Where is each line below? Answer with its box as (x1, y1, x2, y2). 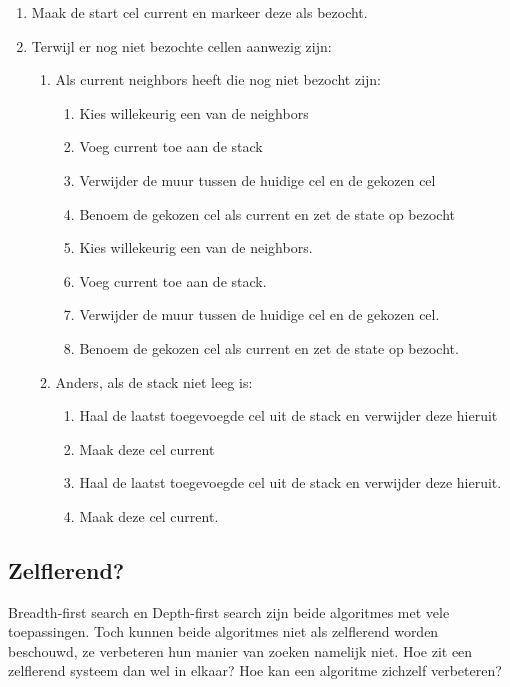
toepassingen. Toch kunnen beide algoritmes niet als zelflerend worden (8, 621, 439, 642)
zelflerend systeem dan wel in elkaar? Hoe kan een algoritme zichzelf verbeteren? (8, 660, 502, 681)
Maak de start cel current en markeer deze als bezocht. (31, 2, 368, 22)
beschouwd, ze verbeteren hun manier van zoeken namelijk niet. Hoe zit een (8, 640, 473, 661)
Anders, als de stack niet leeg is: (55, 371, 253, 392)
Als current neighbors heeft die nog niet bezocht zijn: (55, 69, 381, 90)
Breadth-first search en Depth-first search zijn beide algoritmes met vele (8, 601, 450, 622)
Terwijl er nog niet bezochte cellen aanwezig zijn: (31, 35, 332, 56)
